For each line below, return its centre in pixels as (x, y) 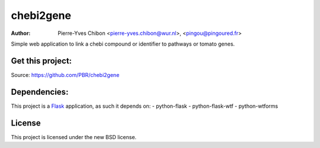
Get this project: (41, 61)
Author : (21, 33)
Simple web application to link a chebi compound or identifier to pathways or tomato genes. (123, 44)
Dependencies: (40, 92)
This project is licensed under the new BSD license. (74, 137)
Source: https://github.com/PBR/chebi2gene (65, 75)
